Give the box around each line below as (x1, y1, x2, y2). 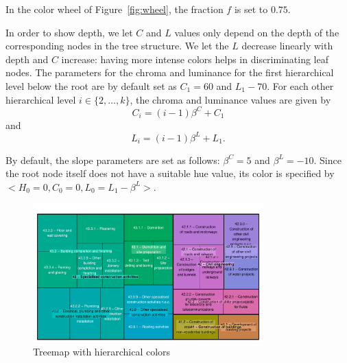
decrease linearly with (241, 38, 333, 53)
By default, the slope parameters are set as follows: (5, 152, 220, 167)
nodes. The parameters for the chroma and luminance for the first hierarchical (5, 65, 334, 80)
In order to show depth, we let (5, 25, 133, 39)
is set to (234, 2, 268, 16)
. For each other (267, 78, 334, 93)
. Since (313, 152, 342, 167)
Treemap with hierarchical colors (33, 344, 171, 358)
